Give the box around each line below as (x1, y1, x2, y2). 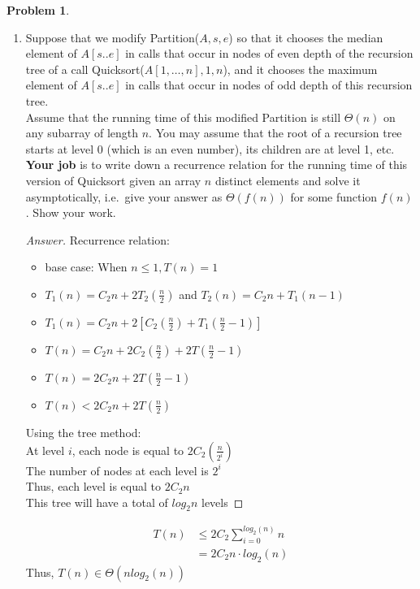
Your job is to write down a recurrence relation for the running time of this (25, 156, 408, 173)
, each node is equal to (71, 441, 184, 458)
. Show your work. (25, 204, 116, 221)
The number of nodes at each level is (25, 461, 209, 479)
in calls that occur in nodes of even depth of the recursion (125, 45, 414, 62)
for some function (290, 188, 378, 205)
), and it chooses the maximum (223, 60, 378, 77)
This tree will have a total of (25, 493, 168, 510)
